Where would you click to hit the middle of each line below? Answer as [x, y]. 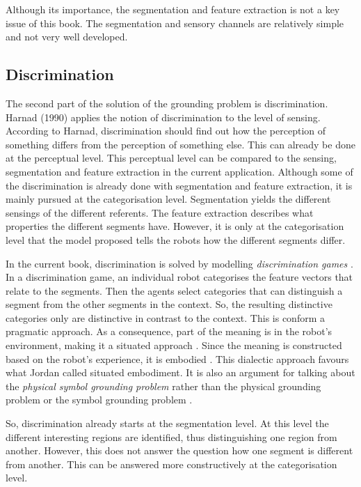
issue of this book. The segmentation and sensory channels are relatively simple [175, 23]
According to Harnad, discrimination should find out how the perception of [166, 131]
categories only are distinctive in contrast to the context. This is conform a [166, 317]
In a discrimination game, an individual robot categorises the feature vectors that [179, 277]
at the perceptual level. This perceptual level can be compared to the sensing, [171, 158]
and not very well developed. [67, 37]
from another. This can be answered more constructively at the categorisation [171, 464]
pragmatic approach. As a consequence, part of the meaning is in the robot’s [169, 331]
